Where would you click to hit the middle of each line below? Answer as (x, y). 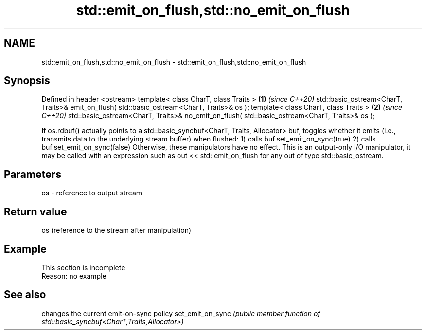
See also (25, 295)
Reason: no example (74, 276)
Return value (35, 211)
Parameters (33, 174)
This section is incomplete (83, 267)
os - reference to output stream (92, 193)
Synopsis (27, 81)
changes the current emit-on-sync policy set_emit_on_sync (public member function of (181, 313)
